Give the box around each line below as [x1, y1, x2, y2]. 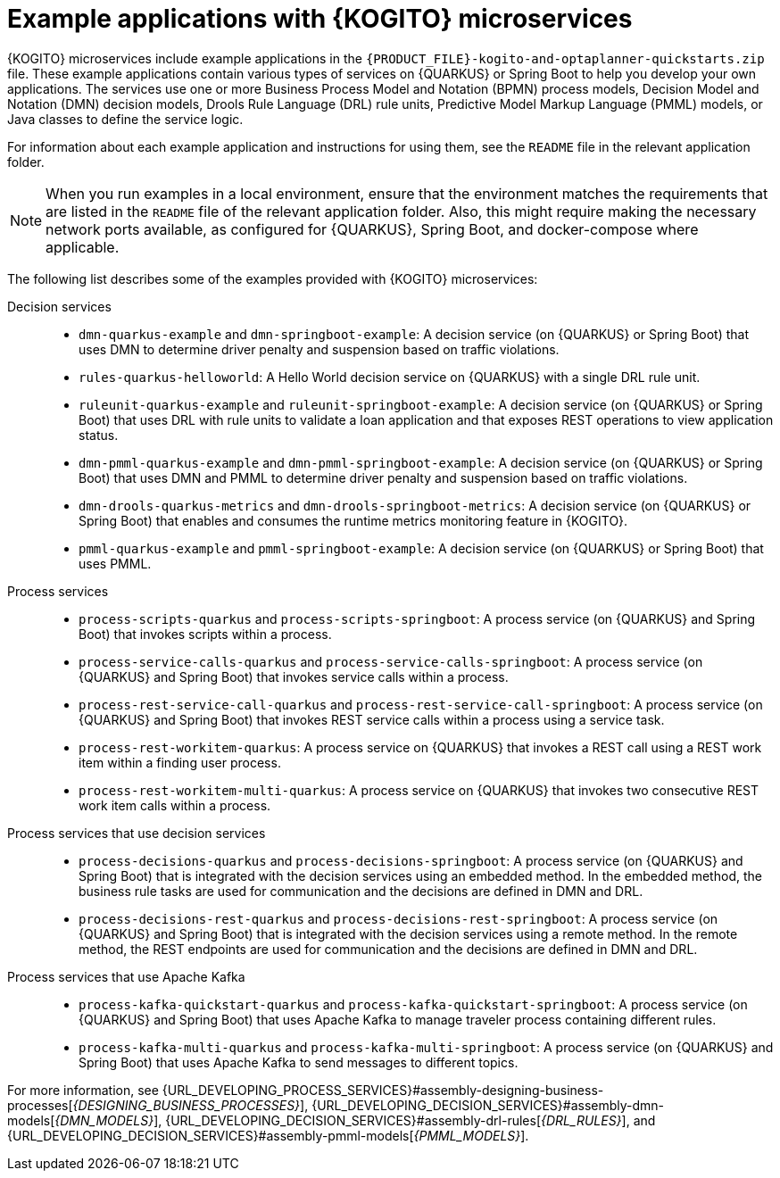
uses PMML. [79, 555, 152, 571]
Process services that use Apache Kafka [7, 968, 245, 984]
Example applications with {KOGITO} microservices [7, 4, 633, 34]
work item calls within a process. [79, 797, 271, 813]
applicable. [46, 237, 120, 256]
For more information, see [7, 1082, 159, 1098]
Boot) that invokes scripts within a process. [79, 626, 332, 642]
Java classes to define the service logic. [7, 111, 244, 127]
